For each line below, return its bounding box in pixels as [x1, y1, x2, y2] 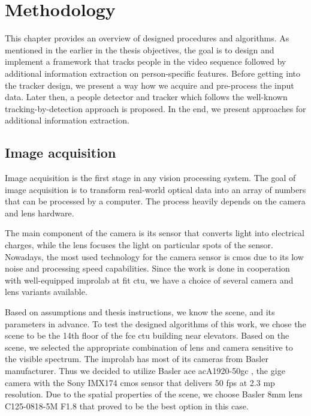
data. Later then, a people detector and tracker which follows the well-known [5, 91, 288, 103]
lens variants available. [5, 285, 87, 298]
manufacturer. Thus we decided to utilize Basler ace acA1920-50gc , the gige [5, 364, 285, 376]
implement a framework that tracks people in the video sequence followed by [5, 55, 286, 68]
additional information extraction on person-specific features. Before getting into [5, 67, 300, 79]
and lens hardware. [5, 206, 74, 219]
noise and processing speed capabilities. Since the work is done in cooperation [5, 262, 290, 275]
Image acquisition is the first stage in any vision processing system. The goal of [5, 171, 296, 184]
